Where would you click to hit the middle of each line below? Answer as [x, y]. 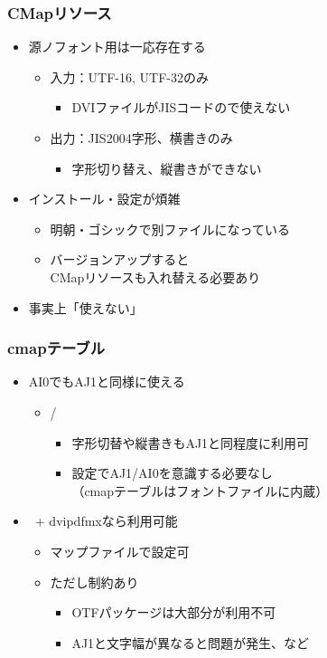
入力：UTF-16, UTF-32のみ [129, 76]
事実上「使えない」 [85, 307]
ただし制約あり [94, 582]
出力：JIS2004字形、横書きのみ [141, 138]
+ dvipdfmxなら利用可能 [106, 521]
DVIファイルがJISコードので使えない [181, 107]
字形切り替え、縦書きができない [167, 168]
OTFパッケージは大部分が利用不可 [174, 612]
